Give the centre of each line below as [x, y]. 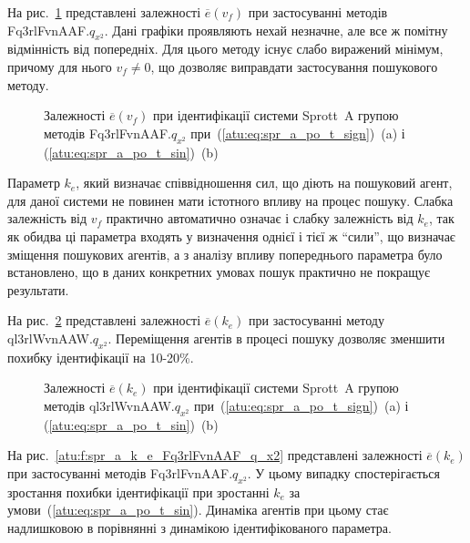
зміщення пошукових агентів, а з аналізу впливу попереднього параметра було [225, 254]
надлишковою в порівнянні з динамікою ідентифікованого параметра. [199, 527]
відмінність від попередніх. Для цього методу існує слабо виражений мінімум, [225, 49]
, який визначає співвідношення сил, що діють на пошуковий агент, [264, 183]
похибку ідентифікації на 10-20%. [101, 357]
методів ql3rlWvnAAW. [109, 405]
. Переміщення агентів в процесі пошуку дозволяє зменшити [276, 338]
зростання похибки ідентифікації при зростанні [138, 492]
